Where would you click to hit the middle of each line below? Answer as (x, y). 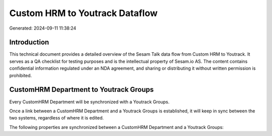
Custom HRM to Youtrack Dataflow (84, 13)
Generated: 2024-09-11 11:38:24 (43, 28)
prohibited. (21, 75)
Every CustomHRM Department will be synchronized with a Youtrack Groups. (89, 102)
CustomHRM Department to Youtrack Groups (82, 90)
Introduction (29, 42)
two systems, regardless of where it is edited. (57, 118)
